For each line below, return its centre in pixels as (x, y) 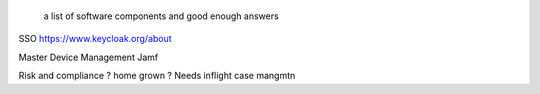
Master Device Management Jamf (88, 57)
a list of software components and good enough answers (161, 16)
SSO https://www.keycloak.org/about (95, 39)
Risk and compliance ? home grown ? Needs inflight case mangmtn (157, 76)
